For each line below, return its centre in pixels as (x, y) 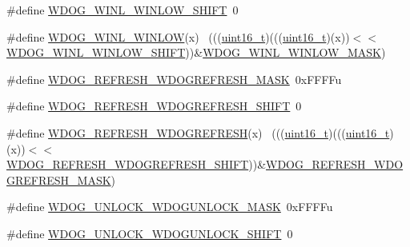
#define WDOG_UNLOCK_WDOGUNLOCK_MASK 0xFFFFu (170, 207)
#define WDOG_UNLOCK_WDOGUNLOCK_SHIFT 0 (150, 233)
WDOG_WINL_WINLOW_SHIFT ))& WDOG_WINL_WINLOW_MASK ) (196, 52)
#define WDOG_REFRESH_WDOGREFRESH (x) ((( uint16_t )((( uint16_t (198, 132)
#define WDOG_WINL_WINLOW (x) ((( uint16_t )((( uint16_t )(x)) (178, 36)
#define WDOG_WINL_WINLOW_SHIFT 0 (123, 10)
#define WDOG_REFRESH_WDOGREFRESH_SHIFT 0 (154, 106)
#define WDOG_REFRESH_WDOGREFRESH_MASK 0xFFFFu (174, 79)
